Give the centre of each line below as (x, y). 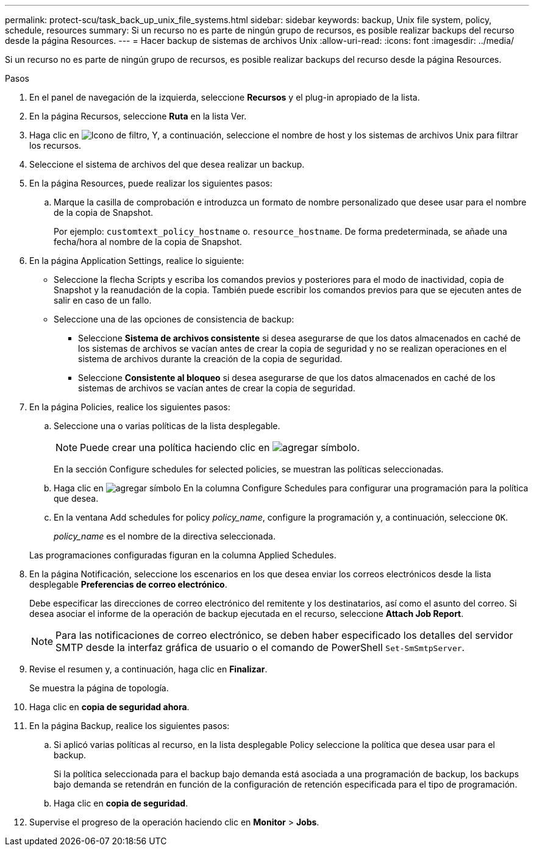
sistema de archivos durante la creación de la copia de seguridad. (210, 359)
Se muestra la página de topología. (99, 688)
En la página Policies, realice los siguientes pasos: (130, 407)
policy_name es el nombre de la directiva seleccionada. (165, 536)
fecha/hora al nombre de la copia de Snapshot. (148, 242)
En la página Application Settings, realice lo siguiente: (137, 261)
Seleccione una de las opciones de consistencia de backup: (174, 319)
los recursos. (55, 145)
